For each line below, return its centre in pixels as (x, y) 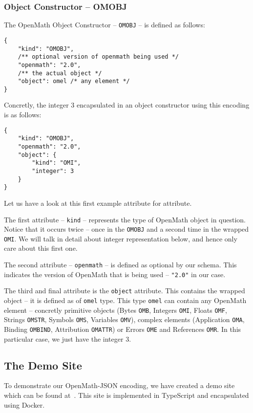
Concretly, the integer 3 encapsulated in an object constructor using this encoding (127, 105)
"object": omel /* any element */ (74, 81)
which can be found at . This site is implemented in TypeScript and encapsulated (126, 395)
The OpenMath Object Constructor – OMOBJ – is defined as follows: (105, 25)
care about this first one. (41, 248)
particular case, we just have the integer (64, 338)
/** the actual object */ (60, 73)
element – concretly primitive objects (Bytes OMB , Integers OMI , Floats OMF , (116, 310)
